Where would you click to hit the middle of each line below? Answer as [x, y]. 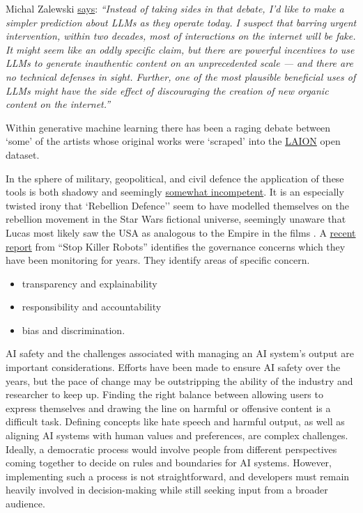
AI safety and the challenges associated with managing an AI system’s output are [180, 353]
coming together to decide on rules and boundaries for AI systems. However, [169, 463]
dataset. [23, 154]
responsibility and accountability [92, 307]
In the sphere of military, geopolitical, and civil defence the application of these [175, 178]
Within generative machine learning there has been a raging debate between [168, 127]
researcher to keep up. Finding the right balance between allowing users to [164, 394]
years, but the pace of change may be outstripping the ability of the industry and [179, 380]
